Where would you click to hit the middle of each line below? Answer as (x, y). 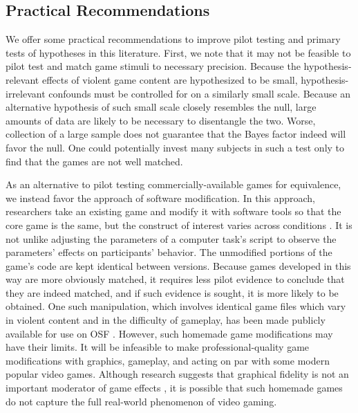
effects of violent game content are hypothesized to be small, (170, 79)
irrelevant (26, 93)
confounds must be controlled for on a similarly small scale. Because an (199, 93)
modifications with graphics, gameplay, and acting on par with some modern (168, 360)
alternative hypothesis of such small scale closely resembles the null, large (161, 107)
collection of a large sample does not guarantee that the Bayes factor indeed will (176, 134)
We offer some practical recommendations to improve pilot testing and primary (173, 39)
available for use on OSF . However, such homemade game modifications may (169, 333)
